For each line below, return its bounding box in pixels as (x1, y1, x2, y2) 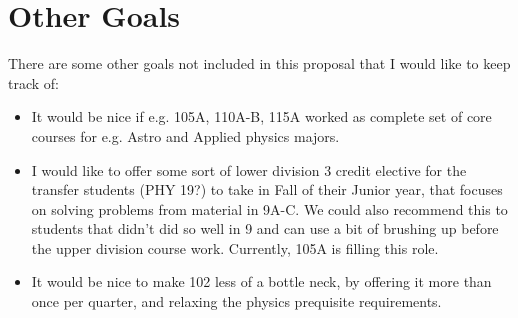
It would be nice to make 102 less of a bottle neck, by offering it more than (31, 271, 492, 292)
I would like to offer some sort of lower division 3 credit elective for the (31, 159, 467, 180)
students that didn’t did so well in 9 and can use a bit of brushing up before (31, 218, 499, 239)
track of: (8, 72, 59, 93)
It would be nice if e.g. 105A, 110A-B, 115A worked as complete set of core (31, 106, 492, 127)
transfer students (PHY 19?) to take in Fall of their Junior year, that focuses (31, 179, 503, 200)
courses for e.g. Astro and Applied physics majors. (31, 125, 340, 146)
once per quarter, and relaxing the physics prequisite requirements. (31, 291, 442, 312)
